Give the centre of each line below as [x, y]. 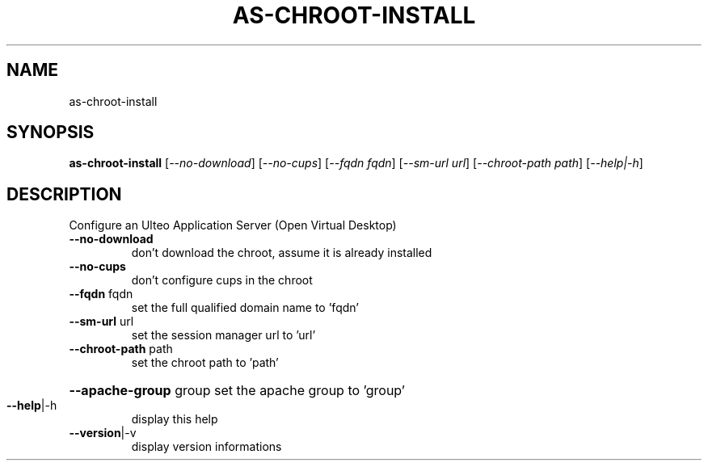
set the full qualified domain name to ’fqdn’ [245, 308]
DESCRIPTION [64, 194]
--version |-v [103, 433]
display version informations [206, 447]
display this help [175, 419]
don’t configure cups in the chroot [222, 280]
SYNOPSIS [51, 133]
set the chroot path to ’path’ [205, 363]
